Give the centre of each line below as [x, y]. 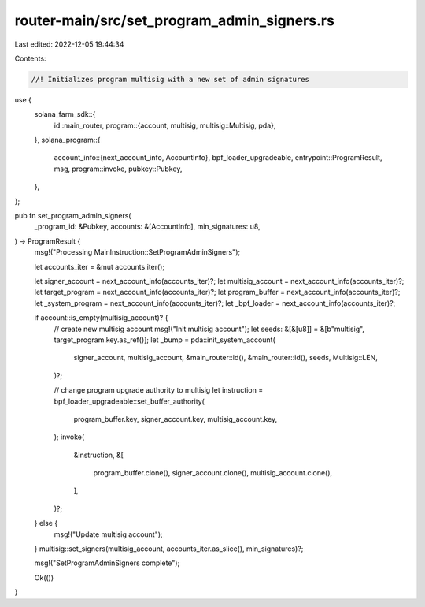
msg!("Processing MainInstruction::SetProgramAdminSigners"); [137, 252]
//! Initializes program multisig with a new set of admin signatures [170, 79]
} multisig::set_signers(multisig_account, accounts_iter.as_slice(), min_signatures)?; [169, 549]
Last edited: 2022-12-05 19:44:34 [69, 44]
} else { [46, 523]
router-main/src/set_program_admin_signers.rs [174, 20]
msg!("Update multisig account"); [108, 534]
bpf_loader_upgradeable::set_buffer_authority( [129, 401]
